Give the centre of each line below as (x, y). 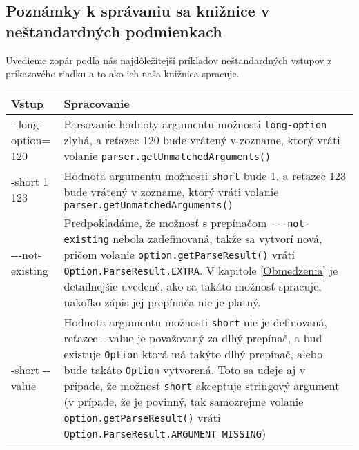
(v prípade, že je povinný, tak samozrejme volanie (184, 401)
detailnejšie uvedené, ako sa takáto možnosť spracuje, (193, 286)
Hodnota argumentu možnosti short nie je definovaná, (196, 322)
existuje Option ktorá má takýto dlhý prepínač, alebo (193, 353)
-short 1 (30, 181)
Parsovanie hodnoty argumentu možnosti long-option (195, 124)
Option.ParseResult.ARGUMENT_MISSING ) (165, 433)
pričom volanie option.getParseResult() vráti (179, 254)
